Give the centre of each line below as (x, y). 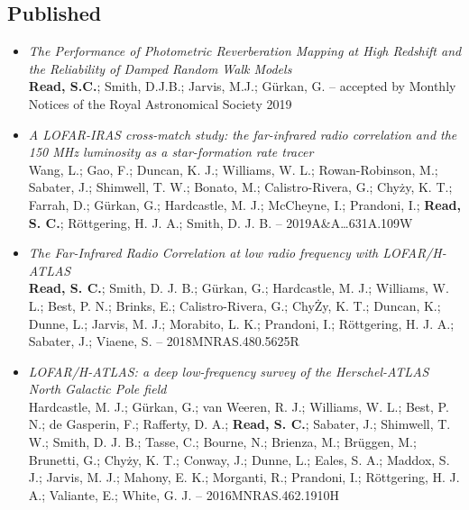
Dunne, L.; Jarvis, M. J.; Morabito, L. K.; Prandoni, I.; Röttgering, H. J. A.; (241, 323)
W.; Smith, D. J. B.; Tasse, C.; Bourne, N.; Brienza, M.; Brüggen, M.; (222, 442)
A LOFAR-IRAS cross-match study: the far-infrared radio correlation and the (243, 134)
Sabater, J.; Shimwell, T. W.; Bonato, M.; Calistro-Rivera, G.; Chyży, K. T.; (240, 187)
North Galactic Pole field (97, 389)
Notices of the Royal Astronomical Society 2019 (160, 103)
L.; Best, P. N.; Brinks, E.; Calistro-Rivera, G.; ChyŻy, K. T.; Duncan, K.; (234, 305)
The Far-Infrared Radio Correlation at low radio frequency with (203, 253)
